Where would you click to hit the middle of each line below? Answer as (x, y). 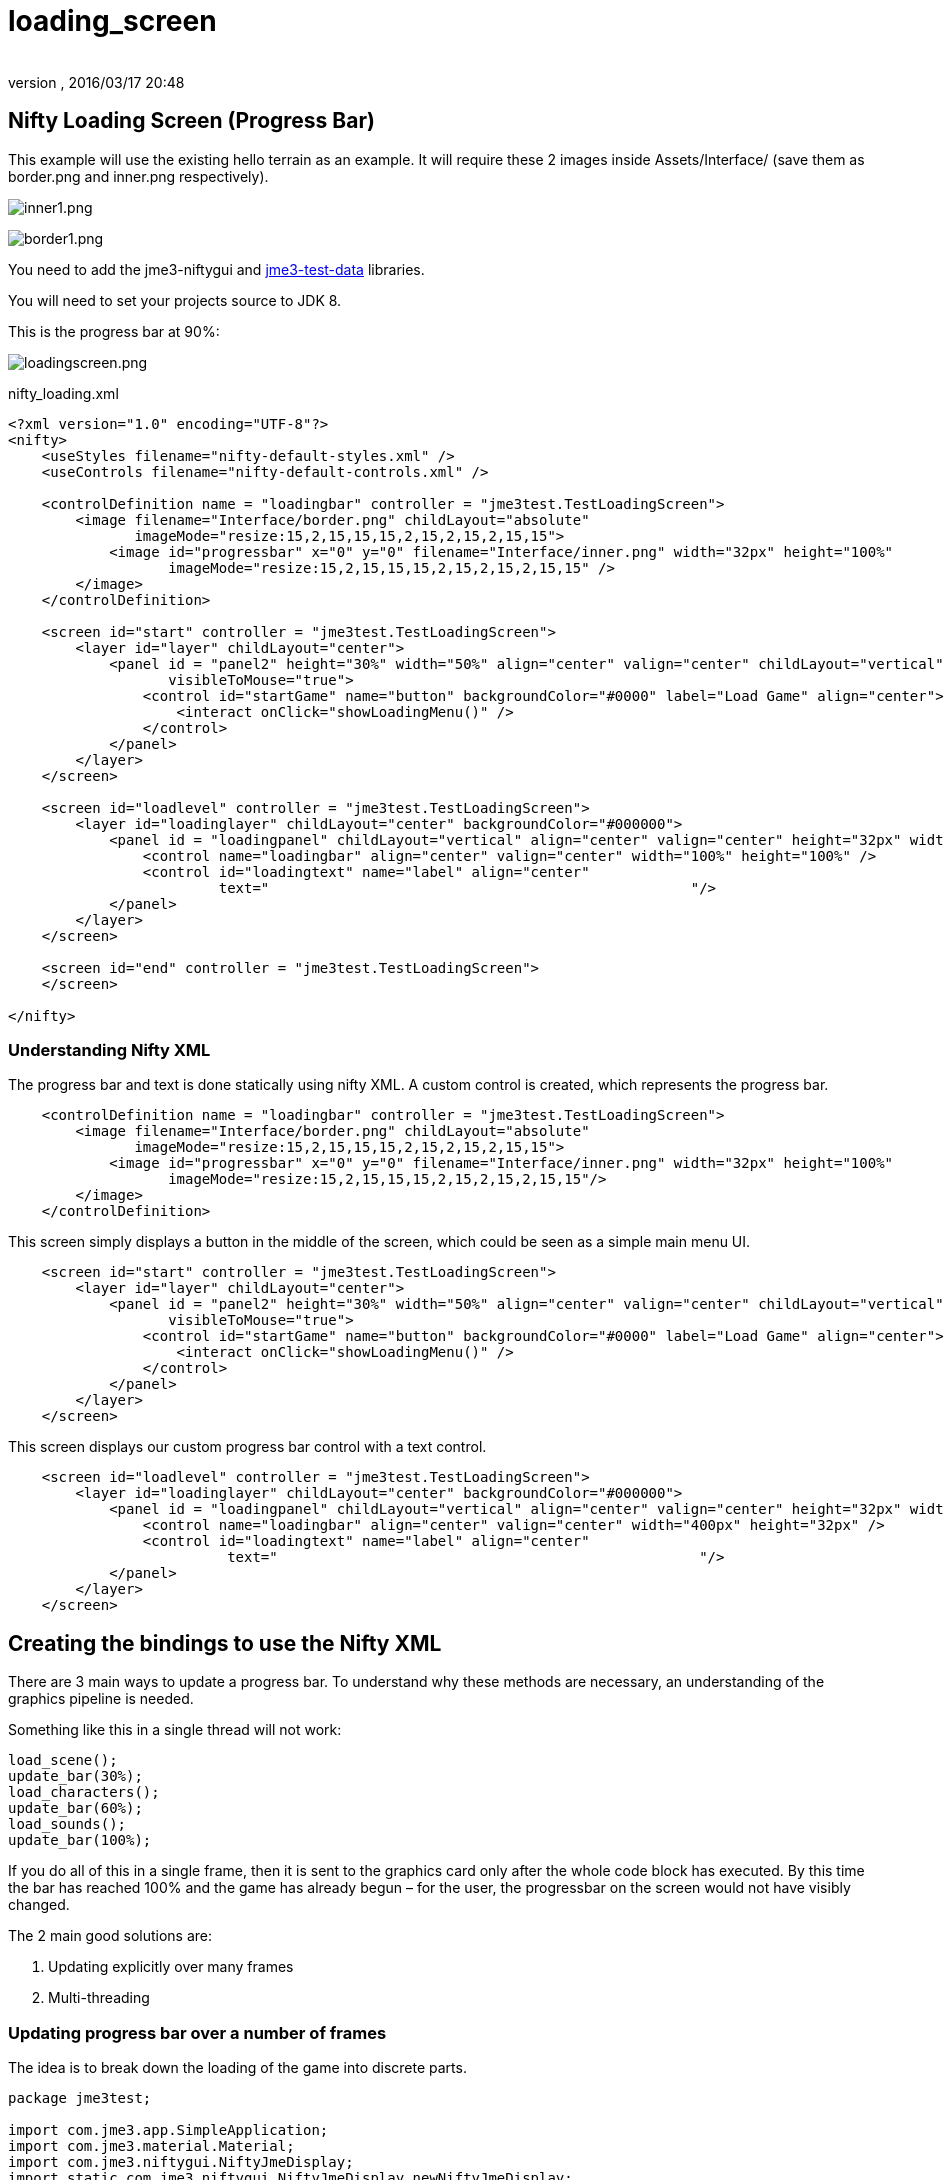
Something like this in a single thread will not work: (175, 1730)
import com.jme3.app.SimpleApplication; (168, 2129)
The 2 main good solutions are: (110, 1936)
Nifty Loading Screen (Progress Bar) (191, 121)
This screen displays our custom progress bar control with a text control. (247, 1447)
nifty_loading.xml (63, 393)
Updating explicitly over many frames (171, 1967)
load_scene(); (63, 1760)
